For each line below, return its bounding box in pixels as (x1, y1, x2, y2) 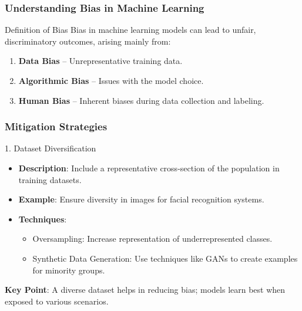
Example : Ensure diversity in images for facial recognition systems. (18, 193, 264, 205)
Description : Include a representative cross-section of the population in (18, 162, 280, 174)
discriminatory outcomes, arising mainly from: (5, 35, 171, 47)
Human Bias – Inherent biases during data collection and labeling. (18, 94, 264, 106)
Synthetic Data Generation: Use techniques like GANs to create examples (32, 252, 298, 264)
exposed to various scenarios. (5, 295, 109, 307)
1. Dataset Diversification (5, 142, 96, 154)
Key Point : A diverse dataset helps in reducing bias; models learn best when (5, 283, 286, 296)
